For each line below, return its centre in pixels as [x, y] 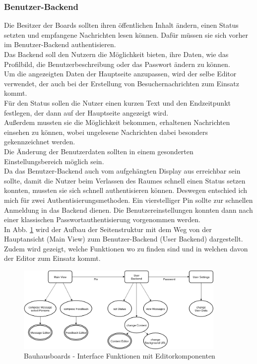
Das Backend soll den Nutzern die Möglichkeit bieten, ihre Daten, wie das [116, 54]
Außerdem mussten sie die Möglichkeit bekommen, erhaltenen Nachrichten [117, 122]
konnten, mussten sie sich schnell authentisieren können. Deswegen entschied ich [126, 190]
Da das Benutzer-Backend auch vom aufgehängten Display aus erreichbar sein [122, 171]
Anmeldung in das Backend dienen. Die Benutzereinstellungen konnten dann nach [128, 210]
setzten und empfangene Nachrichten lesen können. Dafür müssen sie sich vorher [126, 34]
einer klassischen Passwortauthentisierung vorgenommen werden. [102, 219]
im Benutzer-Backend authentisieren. [60, 44]
